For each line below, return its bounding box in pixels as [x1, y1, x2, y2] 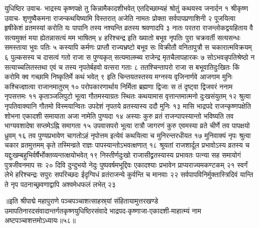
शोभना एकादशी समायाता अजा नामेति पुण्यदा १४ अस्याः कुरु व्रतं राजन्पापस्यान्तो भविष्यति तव [4, 110, 234, 121]
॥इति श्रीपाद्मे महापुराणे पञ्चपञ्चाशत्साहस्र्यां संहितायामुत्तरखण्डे [4, 196, 158, 206]
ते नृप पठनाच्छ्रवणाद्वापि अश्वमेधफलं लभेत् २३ [4, 179, 116, 189]
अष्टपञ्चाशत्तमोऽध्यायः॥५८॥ [4, 215, 76, 226]
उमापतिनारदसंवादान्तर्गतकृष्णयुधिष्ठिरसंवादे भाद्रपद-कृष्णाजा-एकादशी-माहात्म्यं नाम [4, 205, 201, 216]
